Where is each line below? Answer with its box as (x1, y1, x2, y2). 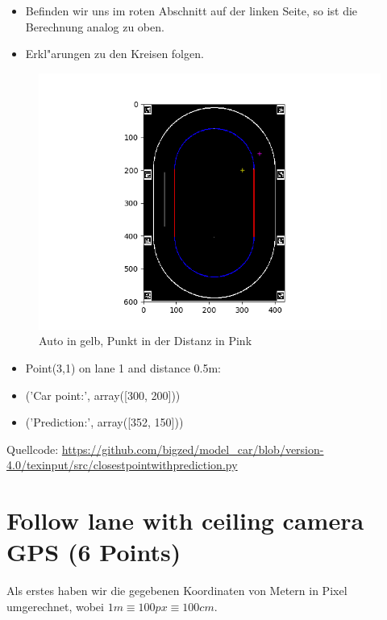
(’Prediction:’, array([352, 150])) (25, 414, 184, 431)
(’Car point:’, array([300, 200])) (25, 386, 181, 403)
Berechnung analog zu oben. (25, 18, 164, 35)
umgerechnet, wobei (6, 597, 104, 614)
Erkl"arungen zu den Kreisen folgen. (25, 45, 204, 62)
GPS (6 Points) (6, 535, 181, 568)
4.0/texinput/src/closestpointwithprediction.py (6, 456, 238, 473)
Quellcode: (6, 440, 59, 457)
